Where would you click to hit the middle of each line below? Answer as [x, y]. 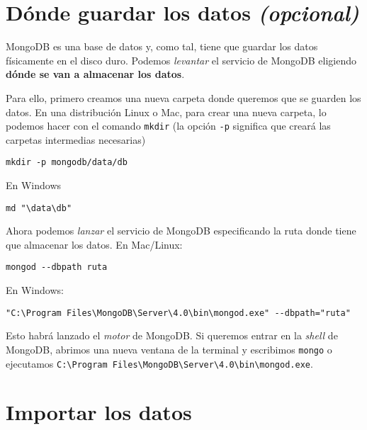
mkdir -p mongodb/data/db [67, 163]
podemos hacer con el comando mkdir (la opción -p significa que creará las [168, 126]
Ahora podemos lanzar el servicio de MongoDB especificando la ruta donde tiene [181, 231]
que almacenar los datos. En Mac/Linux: [94, 244]
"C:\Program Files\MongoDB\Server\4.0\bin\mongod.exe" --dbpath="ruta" [178, 313]
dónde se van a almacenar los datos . [95, 74]
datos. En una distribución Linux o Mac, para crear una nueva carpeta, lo [166, 112]
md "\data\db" [39, 208]
